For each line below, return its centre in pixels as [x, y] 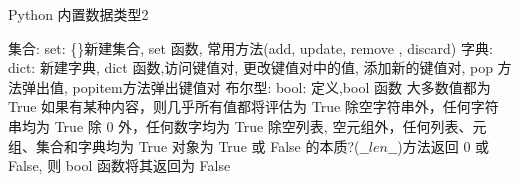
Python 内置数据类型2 [78, 14]
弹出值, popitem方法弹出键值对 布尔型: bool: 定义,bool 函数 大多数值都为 [256, 86]
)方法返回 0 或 [443, 145]
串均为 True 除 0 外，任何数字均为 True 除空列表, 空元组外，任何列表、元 [247, 125]
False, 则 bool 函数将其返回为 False [119, 165]
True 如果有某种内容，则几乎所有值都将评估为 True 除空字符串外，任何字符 [253, 106]
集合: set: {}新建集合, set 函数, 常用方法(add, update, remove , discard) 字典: [250, 47]
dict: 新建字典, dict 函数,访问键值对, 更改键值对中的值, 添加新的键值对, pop [250, 67]
